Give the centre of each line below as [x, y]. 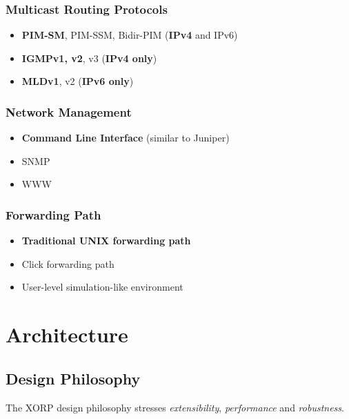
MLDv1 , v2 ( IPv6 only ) [78, 81]
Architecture [67, 334]
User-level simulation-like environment [102, 287]
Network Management [69, 111]
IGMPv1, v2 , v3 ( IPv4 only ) [89, 58]
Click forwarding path [68, 263]
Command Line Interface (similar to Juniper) [126, 138]
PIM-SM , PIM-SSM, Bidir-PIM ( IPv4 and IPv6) [130, 35]
